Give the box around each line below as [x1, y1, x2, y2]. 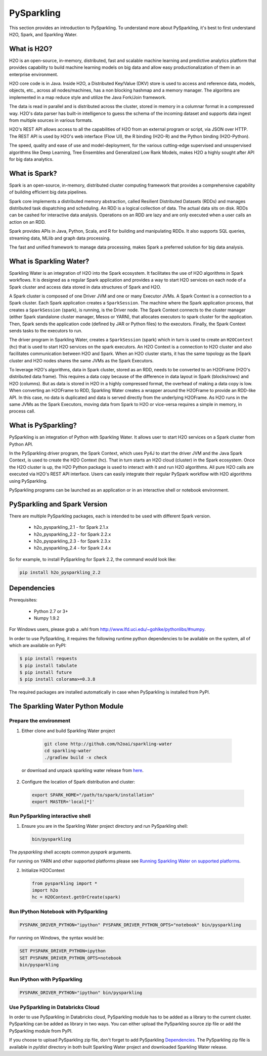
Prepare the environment [9, 717, 71, 724]
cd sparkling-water [44, 748, 91, 754]
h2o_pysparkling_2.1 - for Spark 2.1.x [34, 524, 109, 530]
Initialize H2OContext [21, 867, 65, 873]
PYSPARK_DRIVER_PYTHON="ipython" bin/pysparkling [19, 990, 142, 996]
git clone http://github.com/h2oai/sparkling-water [44, 741, 173, 747]
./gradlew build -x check [44, 755, 107, 760]
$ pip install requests [19, 656, 78, 661]
